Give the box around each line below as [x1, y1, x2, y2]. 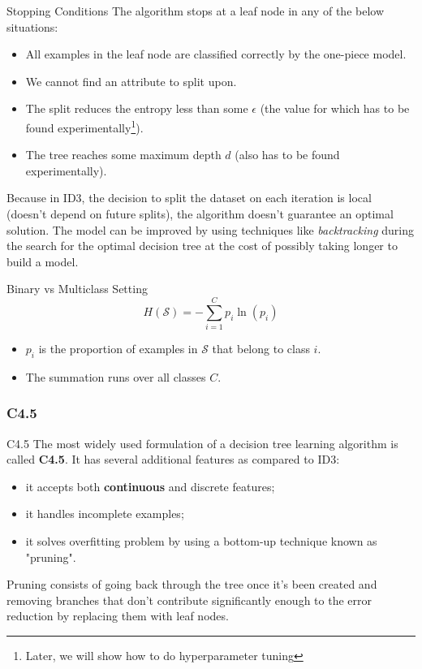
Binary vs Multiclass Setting [6, 280, 148, 297]
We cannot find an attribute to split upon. [25, 72, 237, 89]
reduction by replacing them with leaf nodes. [6, 607, 229, 624]
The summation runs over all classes [25, 368, 206, 385]
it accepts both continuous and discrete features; [25, 477, 275, 494]
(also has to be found [235, 146, 340, 163]
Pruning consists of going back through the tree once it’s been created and [6, 576, 377, 593]
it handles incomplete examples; [25, 505, 184, 522]
